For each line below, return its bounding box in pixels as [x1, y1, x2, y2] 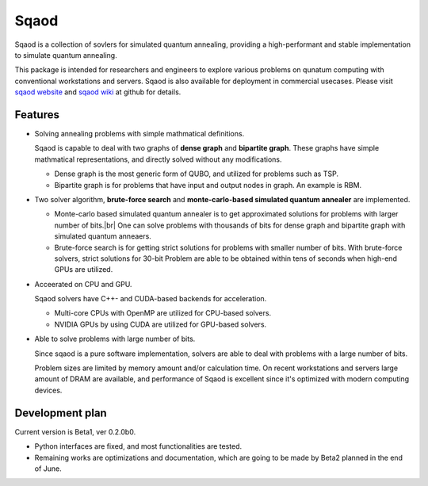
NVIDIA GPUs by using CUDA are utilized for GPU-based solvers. [54, 320, 267, 329]
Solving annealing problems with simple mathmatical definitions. [34, 129, 245, 139]
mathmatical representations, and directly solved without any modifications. [34, 155, 282, 164]
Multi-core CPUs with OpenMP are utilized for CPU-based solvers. [54, 308, 272, 318]
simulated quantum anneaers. [54, 232, 152, 241]
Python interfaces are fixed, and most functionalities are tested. [34, 442, 243, 451]
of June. [34, 464, 63, 473]
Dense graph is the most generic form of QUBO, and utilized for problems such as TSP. [54, 169, 338, 178]
